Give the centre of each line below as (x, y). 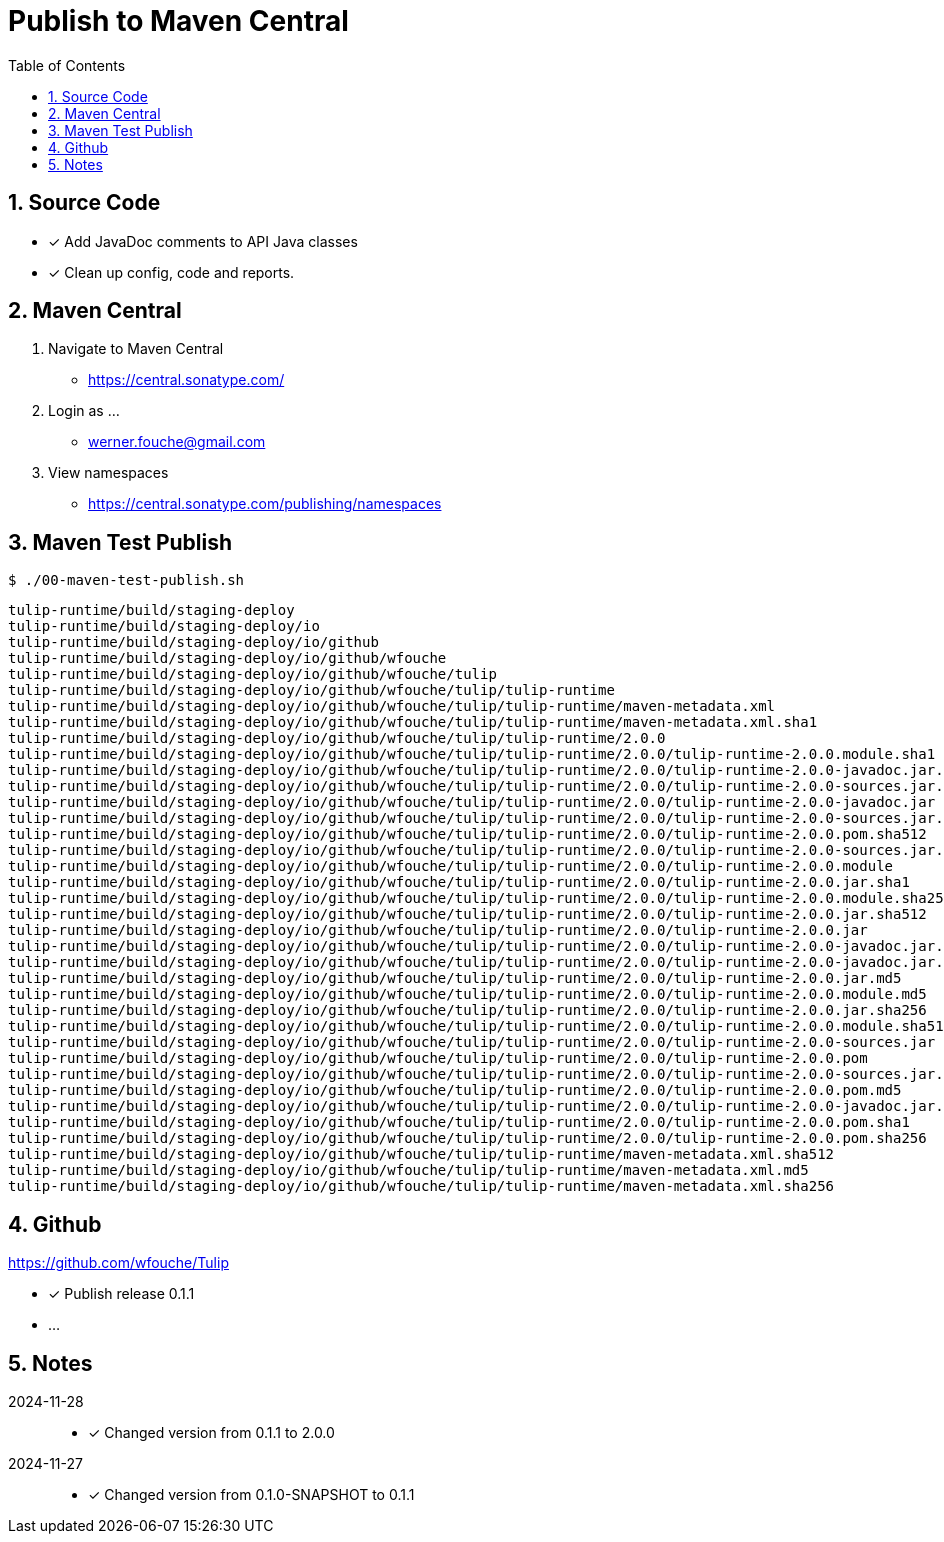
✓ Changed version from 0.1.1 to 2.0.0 (211, 1432)
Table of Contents (67, 65)
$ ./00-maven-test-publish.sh (126, 580)
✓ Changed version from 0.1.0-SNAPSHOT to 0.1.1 (251, 1494)
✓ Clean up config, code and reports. (171, 272)
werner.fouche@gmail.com (177, 442)
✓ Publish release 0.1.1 (121, 1294)
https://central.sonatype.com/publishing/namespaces (265, 504)
